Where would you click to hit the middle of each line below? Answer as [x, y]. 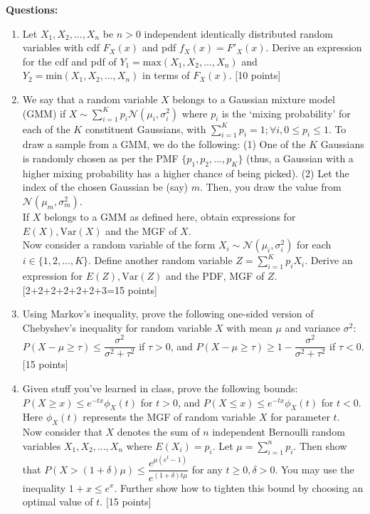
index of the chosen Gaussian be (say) [105, 187]
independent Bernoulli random [279, 432]
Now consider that [62, 432]
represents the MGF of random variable [169, 417]
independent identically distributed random [239, 33]
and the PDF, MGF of [215, 275]
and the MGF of [141, 230]
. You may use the [314, 469]
